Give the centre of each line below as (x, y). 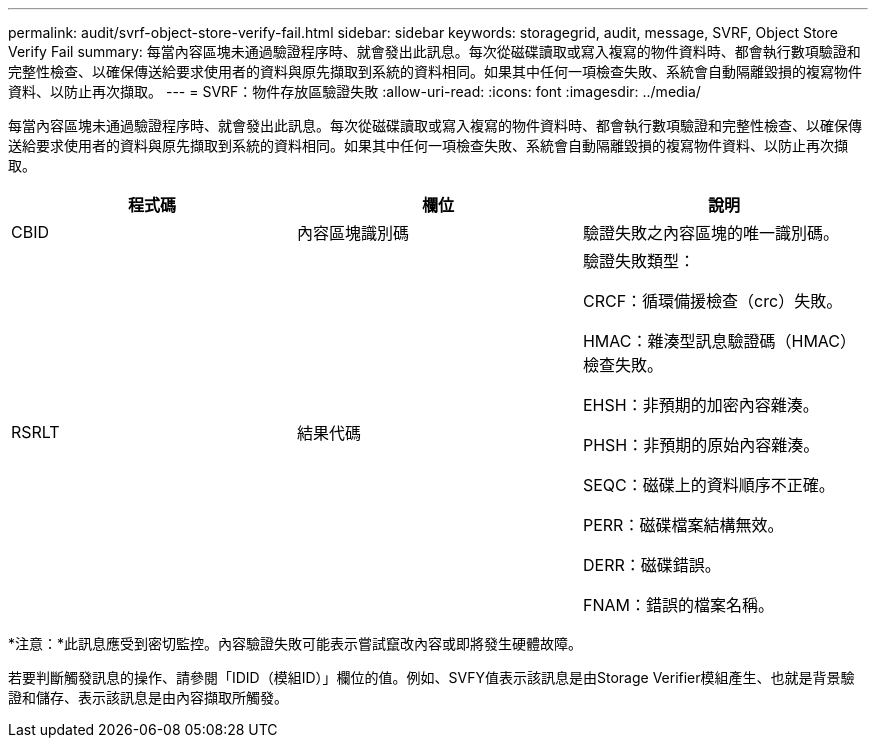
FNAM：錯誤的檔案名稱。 (678, 605)
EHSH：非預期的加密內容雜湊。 (700, 405)
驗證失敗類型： (638, 261)
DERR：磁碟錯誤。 (651, 565)
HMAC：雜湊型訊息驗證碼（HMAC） (719, 341)
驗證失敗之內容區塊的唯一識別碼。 (710, 233)
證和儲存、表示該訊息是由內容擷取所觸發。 (148, 697)
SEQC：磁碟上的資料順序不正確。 (708, 485)
